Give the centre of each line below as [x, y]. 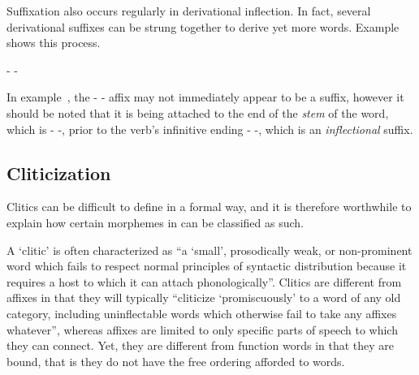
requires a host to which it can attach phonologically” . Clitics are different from [204, 281]
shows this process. [54, 43]
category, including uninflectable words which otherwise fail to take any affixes [202, 313]
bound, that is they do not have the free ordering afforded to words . [176, 361]
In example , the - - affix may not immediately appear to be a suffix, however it [205, 97]
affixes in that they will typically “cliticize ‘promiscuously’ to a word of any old [204, 297]
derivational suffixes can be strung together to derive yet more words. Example [203, 26]
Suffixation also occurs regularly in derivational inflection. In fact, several [189, 11]
